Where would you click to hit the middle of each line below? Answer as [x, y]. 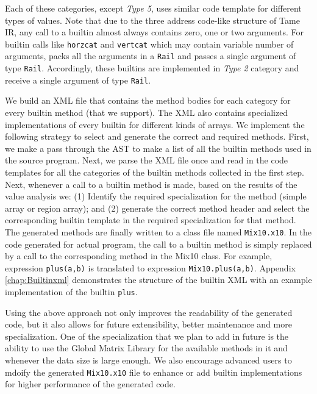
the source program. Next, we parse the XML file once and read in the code [147, 160]
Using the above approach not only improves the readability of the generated [149, 312]
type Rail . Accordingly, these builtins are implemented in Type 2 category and [152, 68]
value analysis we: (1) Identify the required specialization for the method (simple [156, 196]
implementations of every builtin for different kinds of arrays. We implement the [155, 124]
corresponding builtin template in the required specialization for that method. [151, 220]
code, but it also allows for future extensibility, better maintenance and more [148, 324]
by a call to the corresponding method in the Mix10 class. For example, [139, 256]
